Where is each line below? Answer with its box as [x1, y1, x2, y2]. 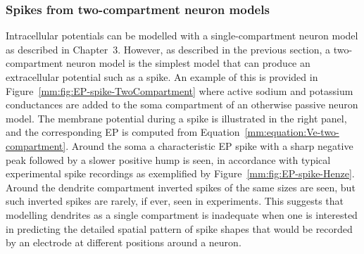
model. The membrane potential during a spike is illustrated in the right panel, [6, 110, 347, 125]
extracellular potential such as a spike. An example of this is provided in [6, 70, 318, 84]
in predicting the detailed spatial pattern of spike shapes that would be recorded [6, 221, 353, 236]
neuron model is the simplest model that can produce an [65, 56, 310, 70]
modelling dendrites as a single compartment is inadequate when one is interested [6, 207, 358, 222]
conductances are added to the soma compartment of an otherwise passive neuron [6, 97, 358, 112]
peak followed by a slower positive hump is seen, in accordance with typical [6, 152, 331, 167]
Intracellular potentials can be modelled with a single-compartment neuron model [6, 28, 358, 43]
